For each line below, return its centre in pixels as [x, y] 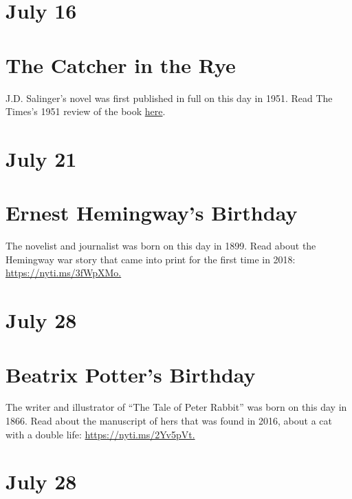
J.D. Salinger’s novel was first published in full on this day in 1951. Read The [169, 98]
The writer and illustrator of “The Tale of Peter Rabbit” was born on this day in [176, 407]
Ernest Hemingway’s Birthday [152, 213]
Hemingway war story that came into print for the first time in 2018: [151, 259]
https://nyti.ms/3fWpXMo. [64, 273]
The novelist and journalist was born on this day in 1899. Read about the [161, 246]
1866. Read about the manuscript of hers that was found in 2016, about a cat [169, 421]
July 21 [41, 158]
